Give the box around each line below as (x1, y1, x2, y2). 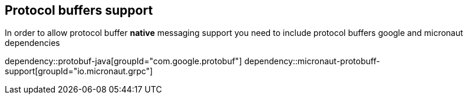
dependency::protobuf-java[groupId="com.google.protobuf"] (5, 56, 242, 67)
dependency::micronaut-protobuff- (244, 56, 380, 67)
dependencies (5, 38, 60, 48)
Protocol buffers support (5, 3, 153, 18)
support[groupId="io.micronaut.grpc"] (5, 66, 153, 77)
